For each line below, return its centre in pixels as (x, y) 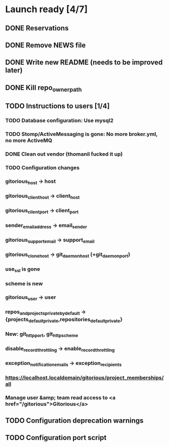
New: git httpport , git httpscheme (42, 334)
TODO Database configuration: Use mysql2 (59, 121)
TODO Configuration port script (56, 438)
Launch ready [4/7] (47, 9)
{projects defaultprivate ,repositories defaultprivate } (64, 320)
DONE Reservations (37, 28)
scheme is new (24, 284)
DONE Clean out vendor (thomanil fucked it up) (64, 154)
